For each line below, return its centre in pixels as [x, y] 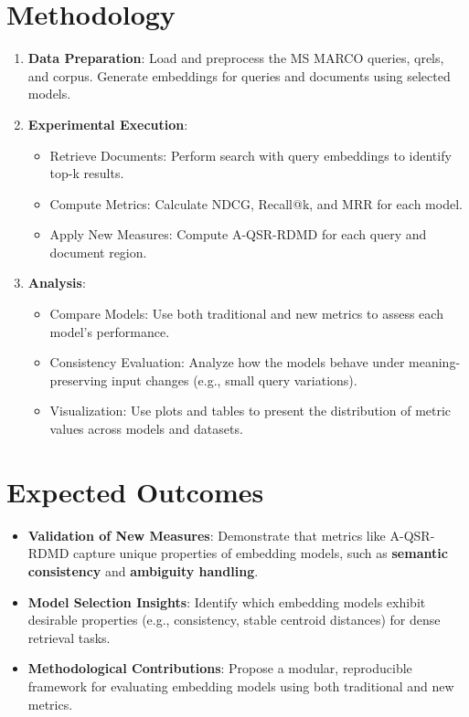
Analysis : [57, 283]
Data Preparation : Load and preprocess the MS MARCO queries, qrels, [236, 58]
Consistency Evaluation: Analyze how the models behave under [227, 362]
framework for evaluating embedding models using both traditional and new [241, 685]
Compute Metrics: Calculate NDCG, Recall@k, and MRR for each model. [256, 203]
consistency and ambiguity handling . [143, 570]
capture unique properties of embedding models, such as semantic [260, 553]
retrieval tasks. [69, 637]
